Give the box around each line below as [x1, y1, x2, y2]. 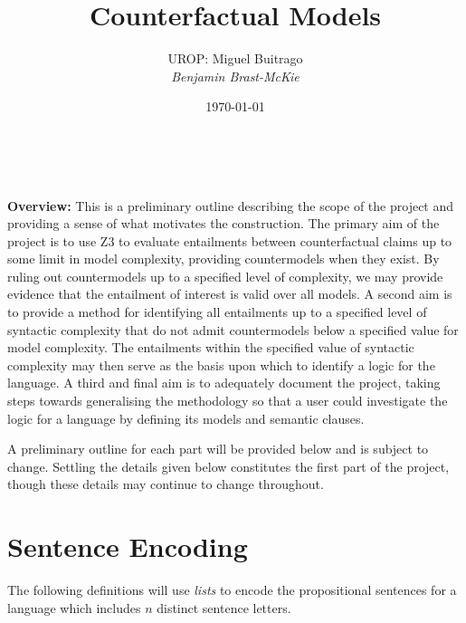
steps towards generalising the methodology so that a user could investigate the [7, 391, 448, 410]
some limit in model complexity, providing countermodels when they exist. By [7, 249, 440, 268]
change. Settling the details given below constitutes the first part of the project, [7, 456, 450, 475]
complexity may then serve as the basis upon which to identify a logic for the [7, 355, 435, 374]
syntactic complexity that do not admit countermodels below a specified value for [7, 320, 459, 339]
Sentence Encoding [7, 528, 248, 565]
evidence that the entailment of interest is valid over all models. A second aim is [7, 284, 452, 303]
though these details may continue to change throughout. [7, 474, 324, 494]
